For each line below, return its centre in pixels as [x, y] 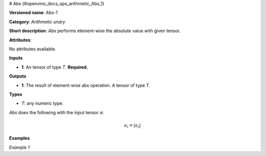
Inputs [16, 58]
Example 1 [19, 147]
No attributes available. [33, 49]
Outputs [18, 76]
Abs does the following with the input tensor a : [56, 112]
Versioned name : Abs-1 [33, 13]
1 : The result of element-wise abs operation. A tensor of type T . [86, 85]
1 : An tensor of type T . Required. [55, 67]
